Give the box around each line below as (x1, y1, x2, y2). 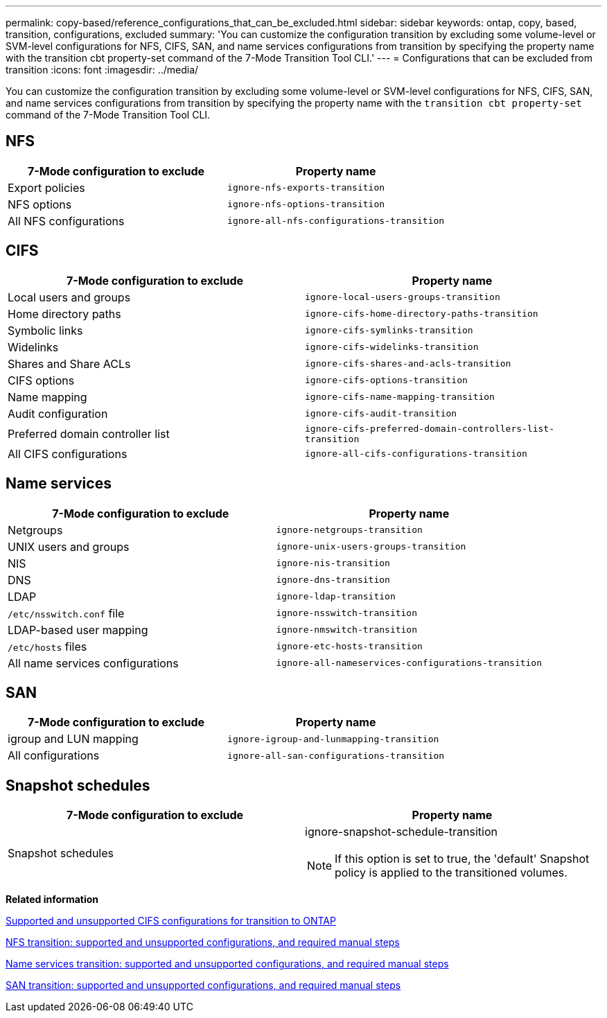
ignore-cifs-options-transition (305, 375, 468, 386)
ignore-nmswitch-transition (276, 624, 418, 635)
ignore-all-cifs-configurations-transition (305, 448, 527, 459)
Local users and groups (8, 290, 131, 304)
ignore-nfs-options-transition (227, 199, 385, 210)
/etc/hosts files (8, 639, 87, 653)
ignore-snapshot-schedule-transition (305, 825, 498, 839)
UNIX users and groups (8, 539, 130, 554)
